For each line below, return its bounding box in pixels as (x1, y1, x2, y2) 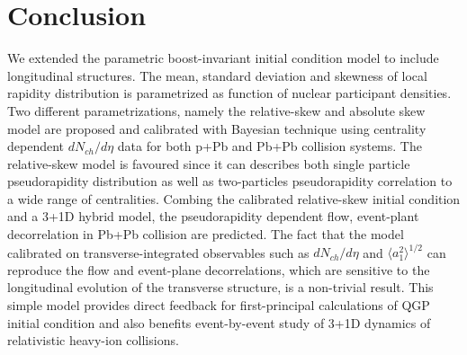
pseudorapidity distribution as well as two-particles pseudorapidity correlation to (7, 172, 453, 191)
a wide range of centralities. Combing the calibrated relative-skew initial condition (7, 189, 461, 208)
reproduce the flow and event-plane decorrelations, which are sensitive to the (7, 260, 430, 279)
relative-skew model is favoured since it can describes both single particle (7, 154, 410, 173)
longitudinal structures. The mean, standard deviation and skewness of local (7, 66, 427, 84)
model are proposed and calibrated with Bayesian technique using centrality (7, 119, 427, 138)
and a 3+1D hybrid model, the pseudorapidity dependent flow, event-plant (7, 207, 419, 226)
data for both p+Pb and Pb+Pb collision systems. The (117, 137, 422, 155)
